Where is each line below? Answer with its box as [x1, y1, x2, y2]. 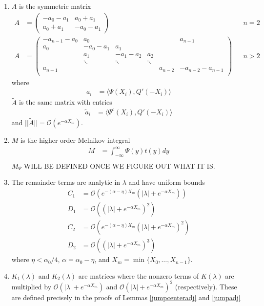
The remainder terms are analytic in [11, 177, 121, 187]
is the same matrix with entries [19, 97, 112, 107]
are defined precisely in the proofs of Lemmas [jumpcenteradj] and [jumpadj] [11, 292, 241, 302]
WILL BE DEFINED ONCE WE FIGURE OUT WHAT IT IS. [23, 160, 215, 171]
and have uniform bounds [128, 177, 205, 187]
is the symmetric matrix [19, 1, 91, 11]
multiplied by [11, 281, 52, 291]
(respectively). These [175, 281, 237, 291]
